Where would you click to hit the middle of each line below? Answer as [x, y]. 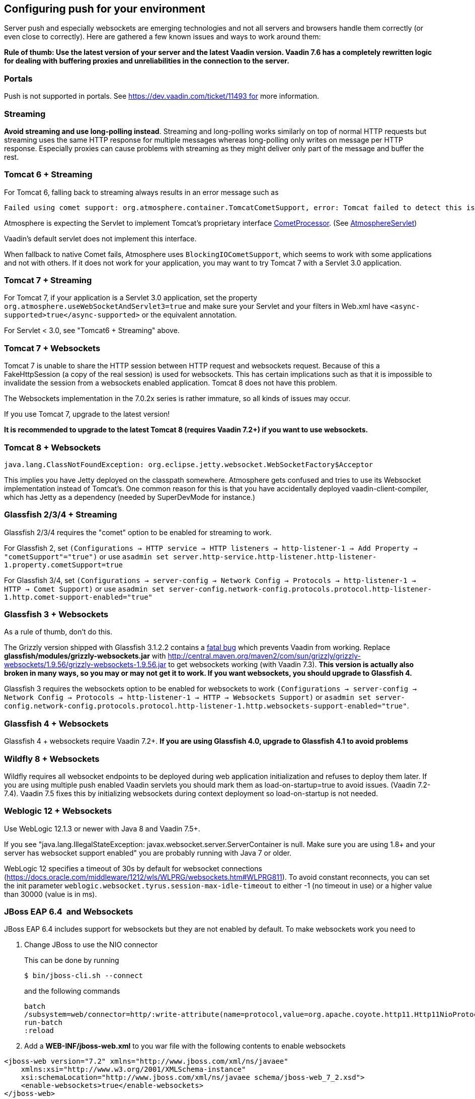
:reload [39, 1031]
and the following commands [72, 991]
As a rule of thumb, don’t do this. [58, 632]
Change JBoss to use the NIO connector [91, 945]
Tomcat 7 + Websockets [52, 348]
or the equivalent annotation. [189, 315]
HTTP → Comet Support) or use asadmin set [85, 589]
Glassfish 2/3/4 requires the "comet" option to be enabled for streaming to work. [138, 532]
